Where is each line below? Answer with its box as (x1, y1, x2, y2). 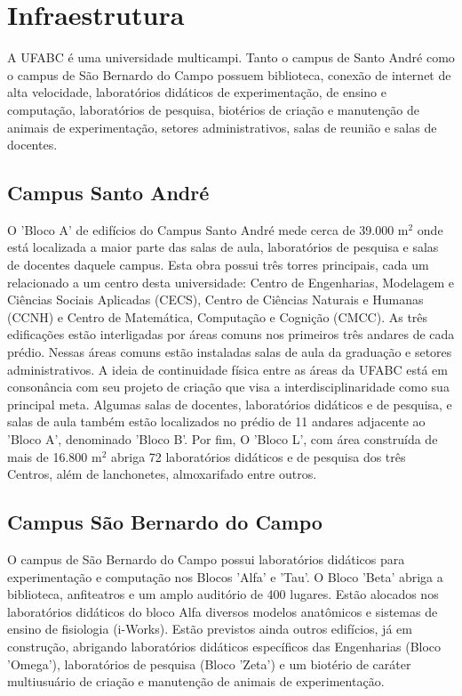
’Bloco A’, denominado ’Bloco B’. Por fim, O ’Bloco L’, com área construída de (7, 430, 438, 449)
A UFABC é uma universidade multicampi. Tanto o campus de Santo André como (7, 48, 455, 67)
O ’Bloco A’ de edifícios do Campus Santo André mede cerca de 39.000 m (7, 220, 409, 239)
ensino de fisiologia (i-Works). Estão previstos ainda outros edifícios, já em (7, 619, 412, 638)
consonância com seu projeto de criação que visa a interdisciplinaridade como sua (7, 377, 450, 396)
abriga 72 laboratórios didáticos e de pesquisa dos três (110, 447, 406, 465)
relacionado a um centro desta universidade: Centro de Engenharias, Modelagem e (7, 272, 455, 291)
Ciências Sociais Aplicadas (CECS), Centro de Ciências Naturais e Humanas (7, 290, 424, 309)
